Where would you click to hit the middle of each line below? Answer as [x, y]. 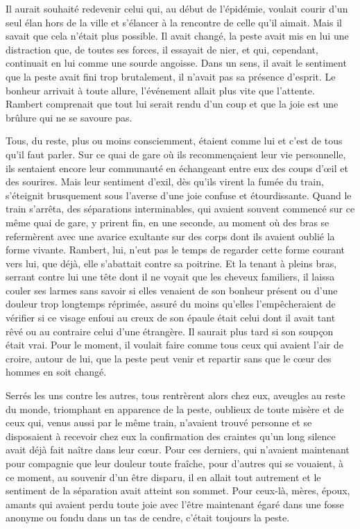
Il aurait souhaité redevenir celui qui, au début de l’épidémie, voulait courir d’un [177, 8]
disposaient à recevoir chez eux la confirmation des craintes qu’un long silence [171, 436]
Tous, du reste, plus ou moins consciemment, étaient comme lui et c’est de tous [174, 141]
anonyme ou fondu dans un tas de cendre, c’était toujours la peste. [148, 518]
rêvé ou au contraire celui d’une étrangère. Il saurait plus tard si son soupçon [170, 331]
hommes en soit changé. [56, 372]
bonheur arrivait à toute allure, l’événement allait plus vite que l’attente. [160, 90]
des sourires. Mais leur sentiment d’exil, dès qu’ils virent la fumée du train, [165, 182]
